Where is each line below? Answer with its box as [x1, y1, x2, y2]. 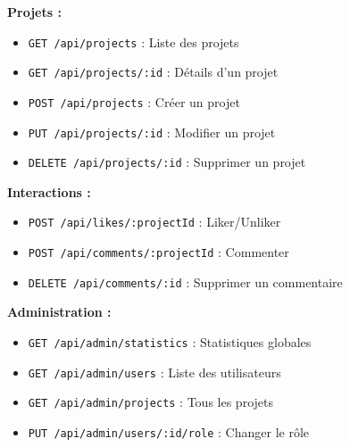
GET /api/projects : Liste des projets [28, 32, 239, 51]
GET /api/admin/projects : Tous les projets [28, 393, 273, 411]
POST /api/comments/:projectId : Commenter [28, 243, 289, 261]
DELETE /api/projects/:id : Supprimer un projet [28, 153, 306, 171]
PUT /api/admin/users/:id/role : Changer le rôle [28, 423, 310, 441]
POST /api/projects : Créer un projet [28, 92, 240, 111]
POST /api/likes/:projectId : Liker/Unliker [28, 212, 281, 231]
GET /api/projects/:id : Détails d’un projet [28, 62, 279, 81]
